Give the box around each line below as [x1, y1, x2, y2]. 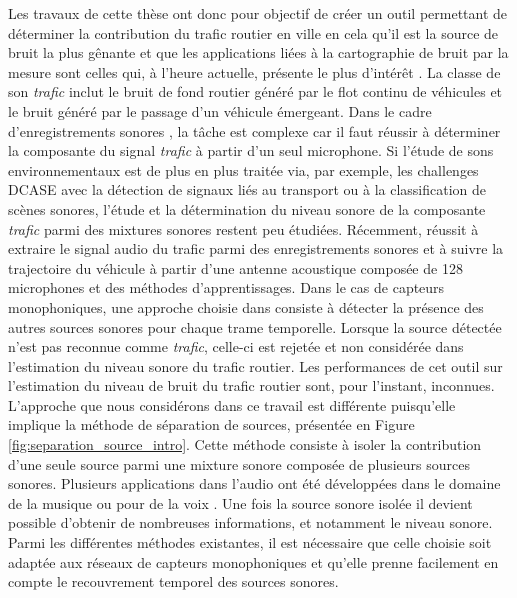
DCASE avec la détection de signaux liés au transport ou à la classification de [8, 179, 487, 200]
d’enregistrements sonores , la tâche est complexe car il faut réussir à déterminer [8, 120, 501, 141]
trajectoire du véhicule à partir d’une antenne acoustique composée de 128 [8, 257, 463, 278]
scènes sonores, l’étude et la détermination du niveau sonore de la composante [8, 198, 486, 219]
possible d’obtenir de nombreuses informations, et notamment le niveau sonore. [8, 512, 493, 533]
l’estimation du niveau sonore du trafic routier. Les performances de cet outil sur [8, 355, 503, 376]
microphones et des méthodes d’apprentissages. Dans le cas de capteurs [8, 277, 445, 298]
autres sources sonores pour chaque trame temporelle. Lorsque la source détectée [8, 316, 502, 337]
